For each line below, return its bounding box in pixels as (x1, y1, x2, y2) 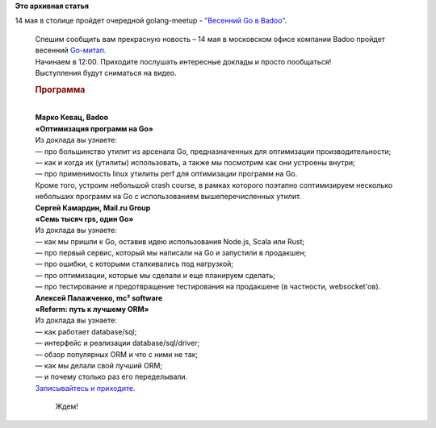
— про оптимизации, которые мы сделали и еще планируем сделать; (35, 270, 276, 280)
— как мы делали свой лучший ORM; (35, 360, 163, 370)
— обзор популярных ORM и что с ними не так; (35, 349, 199, 359)
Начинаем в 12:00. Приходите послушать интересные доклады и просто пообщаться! (35, 56, 332, 66)
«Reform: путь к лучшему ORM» (35, 305, 149, 314)
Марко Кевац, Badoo (35, 113, 109, 123)
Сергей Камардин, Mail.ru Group (35, 202, 151, 213)
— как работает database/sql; (35, 326, 137, 336)
